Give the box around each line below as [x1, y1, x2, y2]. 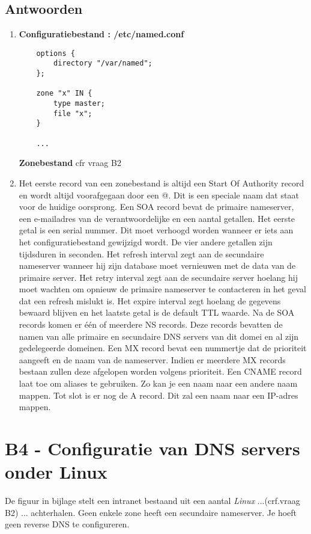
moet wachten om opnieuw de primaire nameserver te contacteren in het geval [19, 283, 306, 295]
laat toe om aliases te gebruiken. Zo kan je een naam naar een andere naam [19, 377, 298, 390]
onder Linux [5, 459, 107, 484]
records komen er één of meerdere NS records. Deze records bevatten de [19, 318, 283, 331]
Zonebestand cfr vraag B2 [19, 156, 121, 169]
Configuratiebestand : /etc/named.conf [19, 28, 184, 40]
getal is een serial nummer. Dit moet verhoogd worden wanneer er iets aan [19, 224, 294, 236]
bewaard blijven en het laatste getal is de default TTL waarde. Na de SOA [19, 306, 295, 319]
